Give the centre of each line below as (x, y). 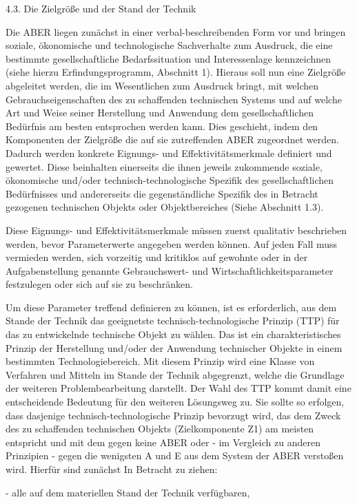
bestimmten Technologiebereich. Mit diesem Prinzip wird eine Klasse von (160, 361)
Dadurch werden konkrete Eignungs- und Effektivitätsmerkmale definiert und (169, 153)
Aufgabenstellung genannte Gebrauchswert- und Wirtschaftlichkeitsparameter (170, 270)
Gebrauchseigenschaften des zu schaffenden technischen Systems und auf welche (174, 99)
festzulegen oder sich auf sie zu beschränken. (99, 284)
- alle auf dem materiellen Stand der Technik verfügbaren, (128, 492)
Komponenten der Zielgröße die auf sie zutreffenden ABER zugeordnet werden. (172, 139)
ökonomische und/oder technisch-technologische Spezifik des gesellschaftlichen (170, 180)
